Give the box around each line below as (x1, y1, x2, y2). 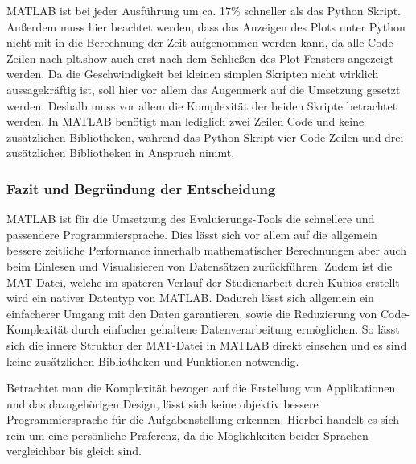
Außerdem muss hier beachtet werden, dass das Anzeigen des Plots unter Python (6, 18, 406, 35)
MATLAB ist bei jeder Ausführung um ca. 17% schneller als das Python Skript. (6, 2, 401, 19)
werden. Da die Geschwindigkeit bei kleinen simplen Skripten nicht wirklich (6, 65, 379, 82)
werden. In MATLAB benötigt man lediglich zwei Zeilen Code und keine (6, 113, 365, 130)
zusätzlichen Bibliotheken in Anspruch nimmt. (6, 144, 235, 161)
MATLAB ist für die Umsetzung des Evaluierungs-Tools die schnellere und (6, 210, 375, 227)
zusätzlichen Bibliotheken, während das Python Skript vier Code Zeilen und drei (6, 128, 404, 145)
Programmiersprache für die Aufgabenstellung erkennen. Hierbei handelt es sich (6, 411, 400, 428)
